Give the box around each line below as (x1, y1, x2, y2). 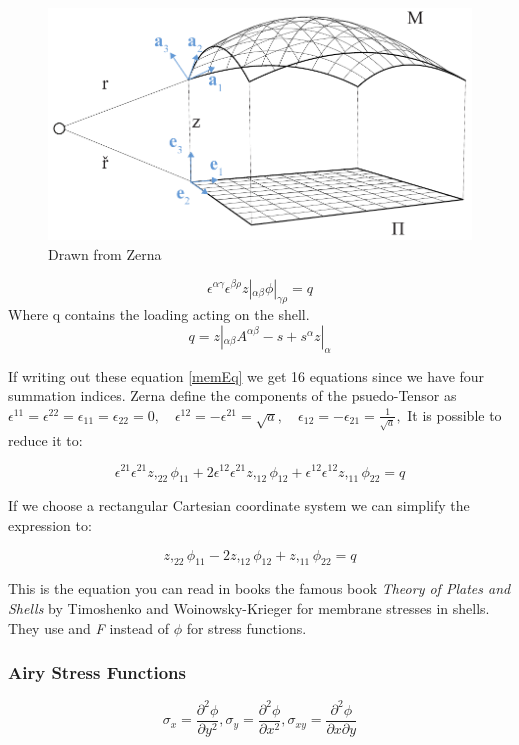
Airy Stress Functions (8, 660, 187, 685)
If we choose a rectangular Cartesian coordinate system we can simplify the (8, 495, 470, 516)
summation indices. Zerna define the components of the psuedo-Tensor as (8, 385, 457, 406)
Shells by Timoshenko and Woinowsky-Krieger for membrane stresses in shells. (8, 597, 490, 618)
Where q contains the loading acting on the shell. (8, 304, 310, 325)
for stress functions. (186, 617, 307, 638)
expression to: (8, 514, 92, 535)
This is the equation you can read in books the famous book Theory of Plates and (8, 578, 511, 599)
